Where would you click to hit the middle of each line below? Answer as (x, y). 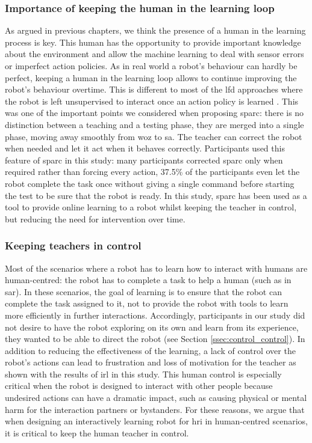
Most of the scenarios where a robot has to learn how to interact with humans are (156, 268)
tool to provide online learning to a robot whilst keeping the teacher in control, (151, 207)
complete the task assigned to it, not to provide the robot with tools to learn (147, 303)
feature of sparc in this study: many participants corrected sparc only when (144, 160)
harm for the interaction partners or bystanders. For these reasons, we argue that (155, 409)
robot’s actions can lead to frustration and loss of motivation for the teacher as (151, 362)
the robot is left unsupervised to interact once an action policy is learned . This (152, 101)
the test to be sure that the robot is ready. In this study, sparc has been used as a (156, 195)
